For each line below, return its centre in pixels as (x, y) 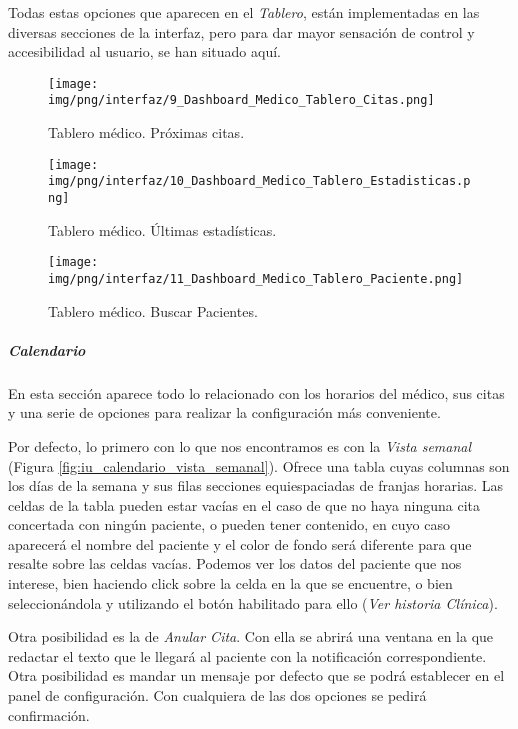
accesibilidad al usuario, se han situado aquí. (144, 51)
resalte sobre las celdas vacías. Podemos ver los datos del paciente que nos (235, 563)
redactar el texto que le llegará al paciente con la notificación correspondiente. (247, 655)
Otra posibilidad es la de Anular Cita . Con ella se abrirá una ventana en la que (251, 636)
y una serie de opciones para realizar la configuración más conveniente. (224, 412)
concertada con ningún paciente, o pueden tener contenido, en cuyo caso (229, 524)
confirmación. (49, 714)
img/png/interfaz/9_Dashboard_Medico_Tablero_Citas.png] (241, 100)
